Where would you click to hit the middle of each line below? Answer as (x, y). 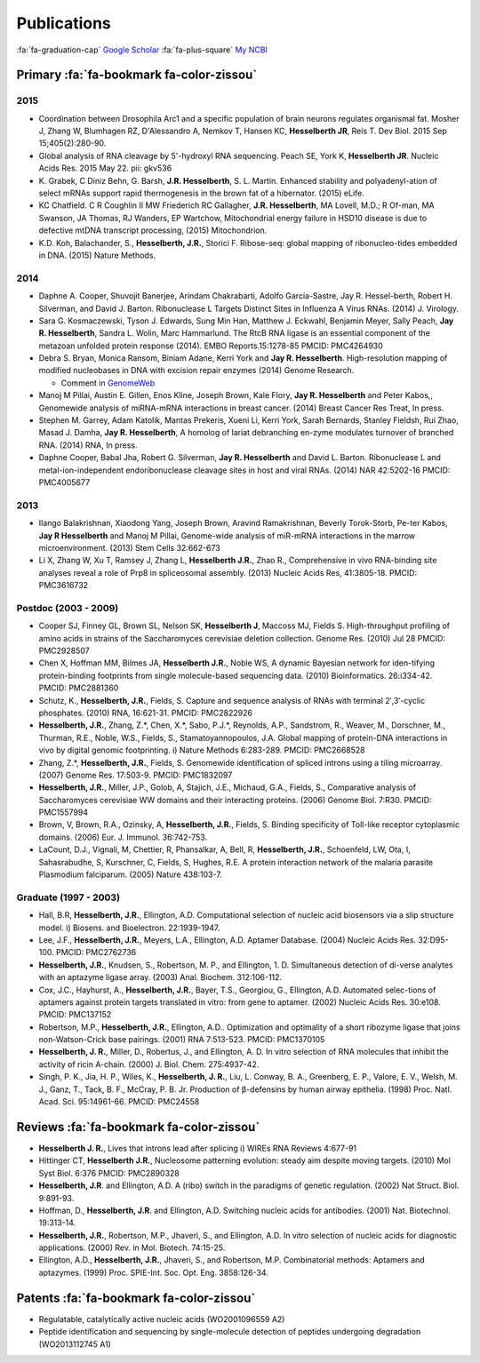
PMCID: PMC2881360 (79, 688)
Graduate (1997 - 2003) (68, 897)
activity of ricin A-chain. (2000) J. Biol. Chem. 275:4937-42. (149, 1064)
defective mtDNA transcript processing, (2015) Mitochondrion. (153, 230)
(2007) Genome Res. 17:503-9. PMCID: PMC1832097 (136, 775)
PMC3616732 (64, 586)
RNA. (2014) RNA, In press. (88, 445)
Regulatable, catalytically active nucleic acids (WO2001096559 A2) (162, 1319)
